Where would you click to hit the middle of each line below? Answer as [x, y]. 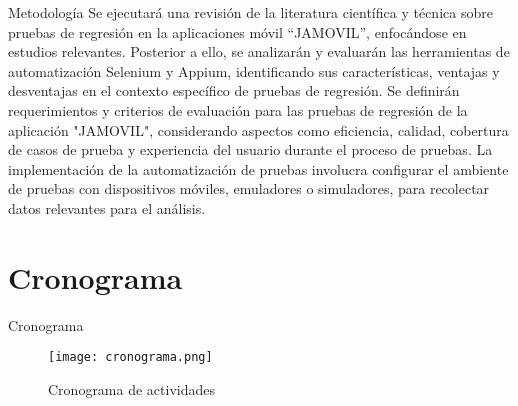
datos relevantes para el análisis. [107, 207]
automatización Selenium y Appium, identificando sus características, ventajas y [254, 70]
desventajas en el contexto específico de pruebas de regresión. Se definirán [234, 90]
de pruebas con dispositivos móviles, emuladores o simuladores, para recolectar [249, 188]
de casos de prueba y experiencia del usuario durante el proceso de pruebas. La [250, 149]
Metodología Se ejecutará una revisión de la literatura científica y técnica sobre [250, 12]
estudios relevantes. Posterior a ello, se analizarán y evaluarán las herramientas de [259, 51]
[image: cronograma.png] [130, 357]
